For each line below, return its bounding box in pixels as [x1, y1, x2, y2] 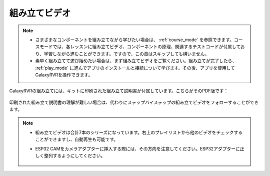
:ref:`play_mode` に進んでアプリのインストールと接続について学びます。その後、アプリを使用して [35, 65, 235, 71]
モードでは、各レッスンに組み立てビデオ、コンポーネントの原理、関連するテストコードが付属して [39, 44, 241, 50]
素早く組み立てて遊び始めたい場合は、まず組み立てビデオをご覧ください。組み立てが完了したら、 [35, 58, 237, 64]
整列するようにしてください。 [43, 153, 105, 159]
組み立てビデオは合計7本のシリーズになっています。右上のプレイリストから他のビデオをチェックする [35, 129, 243, 135]
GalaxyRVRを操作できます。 [35, 72, 93, 78]
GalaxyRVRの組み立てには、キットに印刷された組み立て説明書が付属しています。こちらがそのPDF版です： [9, 88, 228, 94]
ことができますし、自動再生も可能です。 [35, 136, 118, 142]
